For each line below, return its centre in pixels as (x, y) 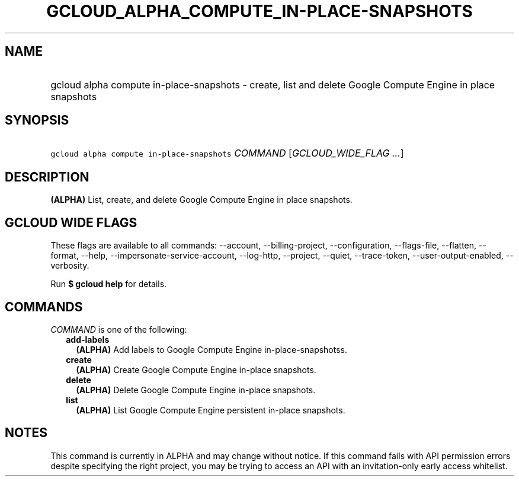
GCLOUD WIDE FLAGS (71, 222)
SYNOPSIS (37, 120)
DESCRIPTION (47, 177)
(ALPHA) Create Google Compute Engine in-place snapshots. (196, 369)
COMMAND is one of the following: (119, 329)
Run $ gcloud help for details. (109, 284)
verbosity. (70, 266)
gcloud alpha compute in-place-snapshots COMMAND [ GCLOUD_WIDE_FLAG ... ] (227, 153)
